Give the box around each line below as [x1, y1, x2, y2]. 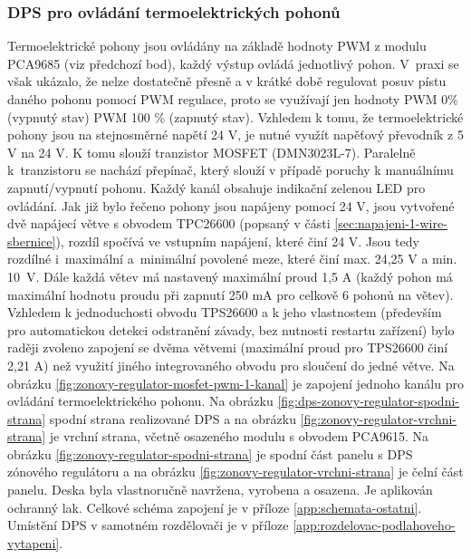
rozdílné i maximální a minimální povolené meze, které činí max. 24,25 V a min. [7, 249, 457, 268]
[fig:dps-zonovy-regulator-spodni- [277, 391, 459, 410]
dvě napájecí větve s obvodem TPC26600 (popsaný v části [7, 214, 331, 233]
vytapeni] [7, 533, 60, 552]
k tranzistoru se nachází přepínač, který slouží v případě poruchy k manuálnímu [7, 160, 454, 179]
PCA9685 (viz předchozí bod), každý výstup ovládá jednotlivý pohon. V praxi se [7, 53, 459, 72]
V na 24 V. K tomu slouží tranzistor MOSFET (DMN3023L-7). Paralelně [7, 142, 416, 161]
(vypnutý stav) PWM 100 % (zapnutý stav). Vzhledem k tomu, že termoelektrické [7, 107, 464, 126]
